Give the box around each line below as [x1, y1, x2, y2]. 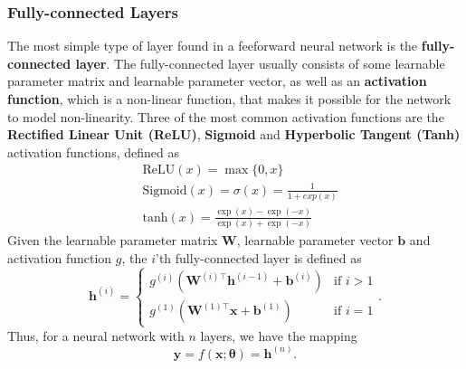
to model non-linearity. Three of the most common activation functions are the [7, 107, 444, 126]
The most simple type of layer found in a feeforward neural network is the [7, 36, 418, 55]
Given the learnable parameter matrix [7, 230, 218, 249]
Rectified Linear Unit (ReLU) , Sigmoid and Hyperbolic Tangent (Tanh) [7, 125, 461, 144]
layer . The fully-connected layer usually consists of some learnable [75, 53, 445, 72]
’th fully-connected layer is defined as [156, 248, 362, 267]
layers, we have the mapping [200, 326, 357, 345]
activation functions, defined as [7, 142, 179, 161]
